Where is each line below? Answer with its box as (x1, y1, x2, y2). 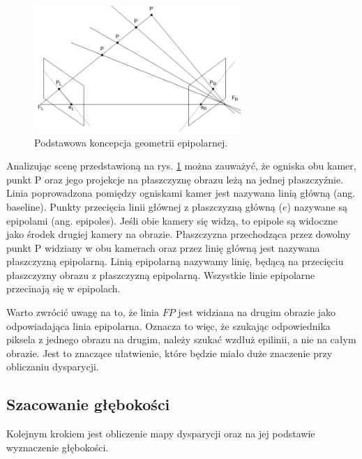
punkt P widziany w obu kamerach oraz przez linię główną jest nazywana (6, 240, 320, 255)
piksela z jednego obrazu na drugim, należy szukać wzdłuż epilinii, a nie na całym (6, 332, 356, 347)
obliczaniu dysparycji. (6, 359, 99, 374)
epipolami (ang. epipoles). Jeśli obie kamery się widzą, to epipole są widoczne (6, 213, 338, 227)
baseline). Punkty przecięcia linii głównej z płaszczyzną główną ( (6, 199, 282, 213)
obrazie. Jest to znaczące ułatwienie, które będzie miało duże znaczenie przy (6, 345, 333, 360)
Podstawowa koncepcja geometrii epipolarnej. (34, 135, 228, 149)
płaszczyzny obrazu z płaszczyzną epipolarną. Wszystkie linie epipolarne (6, 267, 315, 282)
